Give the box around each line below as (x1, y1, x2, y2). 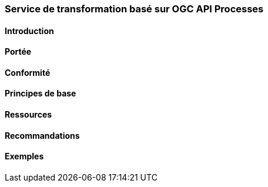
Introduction (5, 25, 54, 36)
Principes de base (5, 88, 76, 99)
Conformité (5, 67, 51, 78)
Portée (5, 46, 32, 57)
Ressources (5, 109, 52, 120)
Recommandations (5, 130, 80, 141)
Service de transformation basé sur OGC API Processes (5, 3, 264, 15)
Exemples (5, 151, 44, 162)
